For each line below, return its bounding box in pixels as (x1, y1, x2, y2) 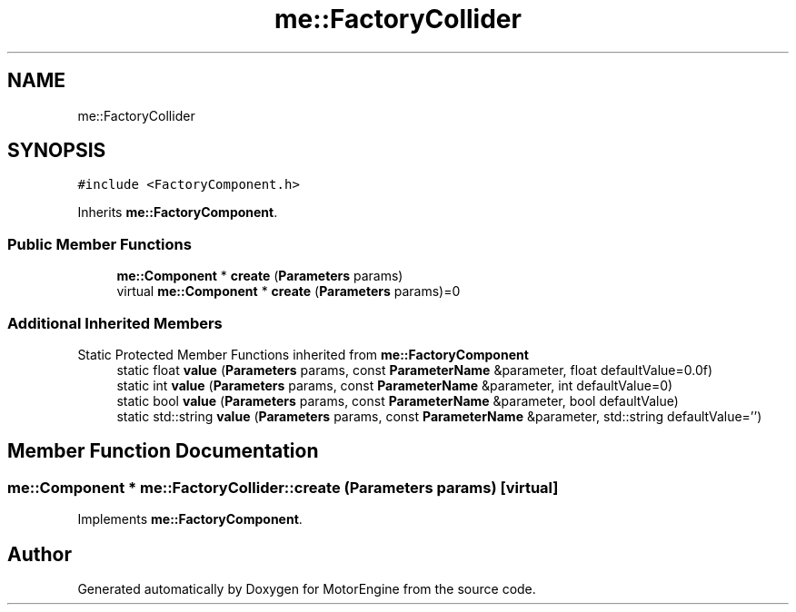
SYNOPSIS (7, 139, 106, 163)
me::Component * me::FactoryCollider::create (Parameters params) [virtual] (7, 478, 559, 497)
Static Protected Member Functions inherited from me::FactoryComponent (77, 346, 529, 362)
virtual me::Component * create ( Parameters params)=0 (116, 283, 461, 300)
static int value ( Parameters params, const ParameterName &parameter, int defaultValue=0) (116, 377, 673, 393)
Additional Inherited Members (7, 313, 223, 332)
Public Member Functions (7, 234, 192, 253)
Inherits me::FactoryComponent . (77, 204, 278, 221)
